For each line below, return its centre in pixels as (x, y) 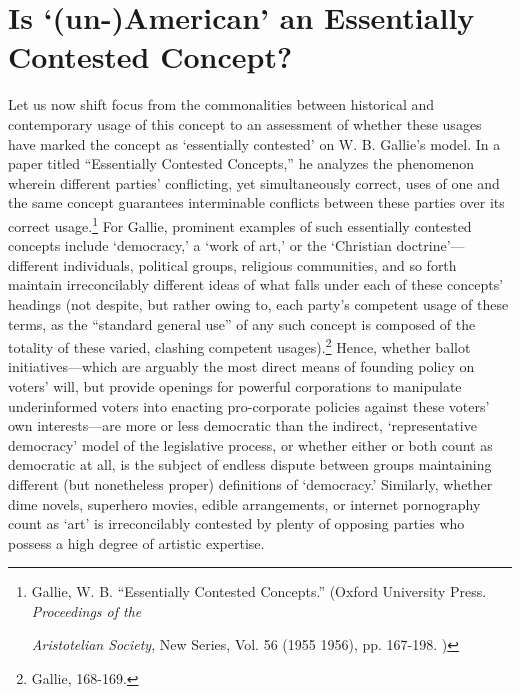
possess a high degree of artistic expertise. (136, 542)
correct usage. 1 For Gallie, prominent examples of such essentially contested (240, 224)
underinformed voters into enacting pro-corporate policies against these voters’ (249, 405)
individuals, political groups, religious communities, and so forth (260, 264)
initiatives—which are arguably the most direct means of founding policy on (241, 366)
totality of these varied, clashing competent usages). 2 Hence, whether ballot (239, 345)
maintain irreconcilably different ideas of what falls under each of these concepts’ (256, 284)
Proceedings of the (86, 610)
